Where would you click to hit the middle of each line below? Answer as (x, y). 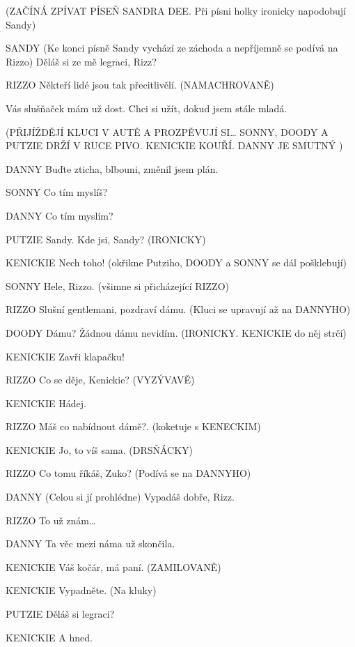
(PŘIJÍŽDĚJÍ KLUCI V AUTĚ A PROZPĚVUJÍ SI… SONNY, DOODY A (167, 131)
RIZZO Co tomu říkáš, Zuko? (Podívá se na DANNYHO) (128, 473)
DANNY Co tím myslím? (60, 215)
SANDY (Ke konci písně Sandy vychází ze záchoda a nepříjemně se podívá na (172, 48)
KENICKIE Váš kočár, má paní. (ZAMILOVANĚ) (113, 566)
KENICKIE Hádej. (46, 403)
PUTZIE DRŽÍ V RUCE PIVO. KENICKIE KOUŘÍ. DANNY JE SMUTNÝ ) (174, 145)
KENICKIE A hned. (49, 637)
